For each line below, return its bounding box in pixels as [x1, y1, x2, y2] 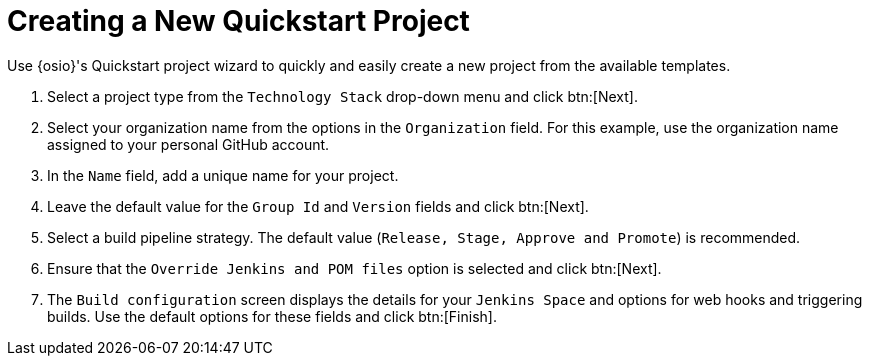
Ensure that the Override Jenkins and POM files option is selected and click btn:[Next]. [47, 259, 662, 277]
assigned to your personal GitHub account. [47, 135, 330, 153]
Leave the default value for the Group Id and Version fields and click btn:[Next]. [47, 197, 589, 215]
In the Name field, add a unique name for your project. [47, 166, 399, 184]
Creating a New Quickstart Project [7, 4, 470, 38]
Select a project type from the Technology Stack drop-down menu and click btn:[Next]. [47, 87, 639, 105]
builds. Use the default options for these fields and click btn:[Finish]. [47, 307, 497, 325]
